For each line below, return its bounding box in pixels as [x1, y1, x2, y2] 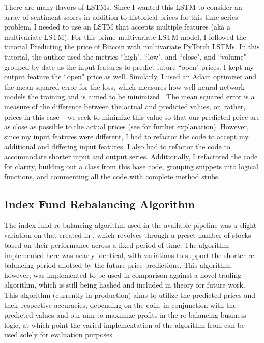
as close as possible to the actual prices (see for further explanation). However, [4, 121, 249, 132]
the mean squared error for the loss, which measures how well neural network [4, 81, 245, 92]
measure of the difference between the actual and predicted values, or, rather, [4, 101, 246, 111]
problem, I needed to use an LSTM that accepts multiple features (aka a [4, 21, 230, 32]
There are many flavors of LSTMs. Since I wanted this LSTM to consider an [4, 2, 242, 12]
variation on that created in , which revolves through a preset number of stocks [4, 230, 251, 240]
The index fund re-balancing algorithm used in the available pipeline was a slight [4, 219, 257, 230]
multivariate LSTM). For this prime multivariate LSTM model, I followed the [4, 31, 246, 42]
